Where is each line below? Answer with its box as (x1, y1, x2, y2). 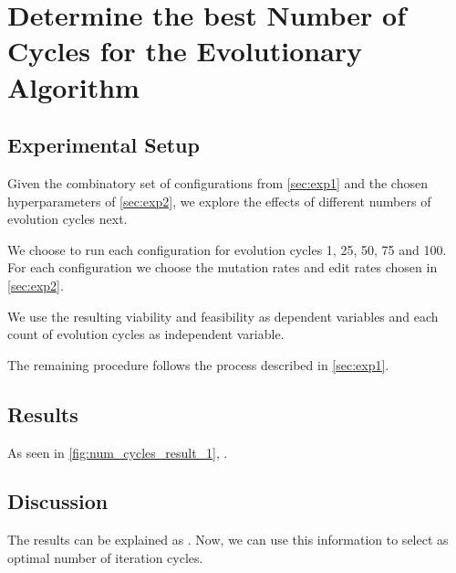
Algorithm (7, 68, 140, 105)
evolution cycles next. (7, 209, 128, 228)
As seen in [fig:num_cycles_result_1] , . (7, 442, 228, 462)
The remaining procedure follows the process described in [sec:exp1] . (7, 355, 389, 374)
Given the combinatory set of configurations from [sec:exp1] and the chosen (7, 173, 428, 192)
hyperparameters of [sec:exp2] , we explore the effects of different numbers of (7, 191, 431, 210)
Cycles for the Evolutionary (7, 32, 363, 69)
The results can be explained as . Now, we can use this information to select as (7, 530, 449, 549)
